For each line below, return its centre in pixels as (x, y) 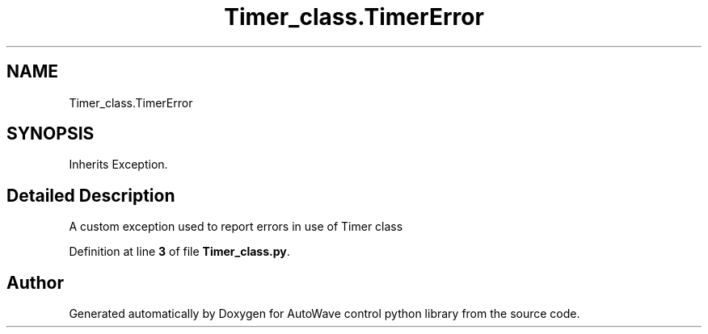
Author (35, 282)
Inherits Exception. (118, 165)
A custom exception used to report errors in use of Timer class (236, 227)
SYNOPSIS (51, 134)
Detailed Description (91, 195)
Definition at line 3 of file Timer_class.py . (179, 252)
